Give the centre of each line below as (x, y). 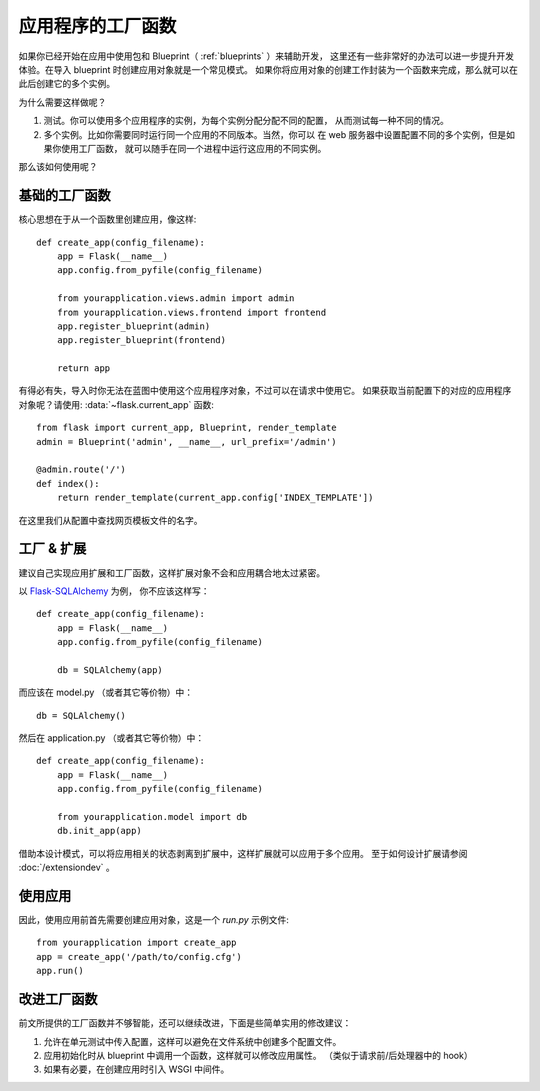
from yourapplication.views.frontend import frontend (191, 312)
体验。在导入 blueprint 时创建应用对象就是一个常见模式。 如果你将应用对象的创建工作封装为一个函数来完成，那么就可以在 (268, 69)
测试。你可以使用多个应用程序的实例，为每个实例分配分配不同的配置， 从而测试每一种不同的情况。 (246, 121)
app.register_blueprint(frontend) (141, 340)
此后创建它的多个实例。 (66, 84)
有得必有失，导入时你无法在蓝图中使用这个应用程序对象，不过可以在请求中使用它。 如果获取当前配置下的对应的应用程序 (265, 391)
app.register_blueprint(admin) (133, 326)
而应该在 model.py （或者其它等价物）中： (106, 692)
